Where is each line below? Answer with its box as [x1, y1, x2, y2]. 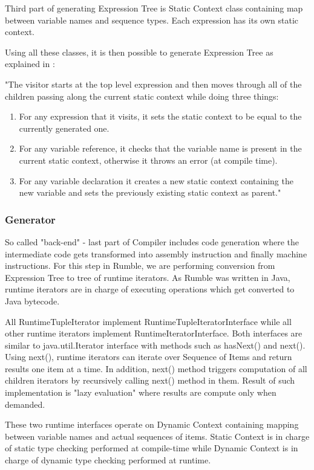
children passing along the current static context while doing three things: [5, 89, 279, 102]
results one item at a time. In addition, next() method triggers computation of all [5, 362, 307, 375]
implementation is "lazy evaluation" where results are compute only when [5, 386, 276, 399]
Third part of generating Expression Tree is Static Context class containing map [5, 2, 303, 14]
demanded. [5, 398, 45, 410]
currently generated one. [19, 121, 110, 134]
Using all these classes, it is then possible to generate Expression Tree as [5, 45, 273, 58]
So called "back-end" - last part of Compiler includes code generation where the [5, 235, 299, 248]
